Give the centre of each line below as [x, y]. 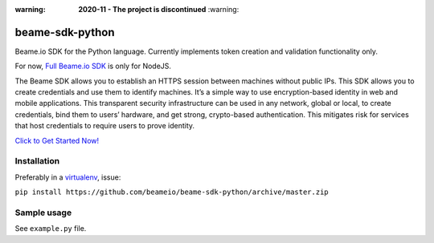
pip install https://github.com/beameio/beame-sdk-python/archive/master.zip [172, 192]
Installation [37, 161]
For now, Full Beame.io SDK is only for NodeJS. [93, 66]
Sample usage [43, 213]
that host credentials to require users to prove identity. [105, 126]
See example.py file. [51, 229]
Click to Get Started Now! [57, 140]
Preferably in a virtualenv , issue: [68, 177]
